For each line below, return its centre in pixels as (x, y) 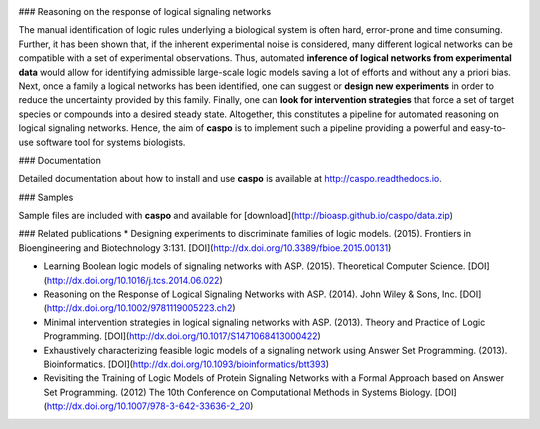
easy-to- (488, 128)
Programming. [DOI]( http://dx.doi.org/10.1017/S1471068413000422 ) (182, 336)
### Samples (46, 197)
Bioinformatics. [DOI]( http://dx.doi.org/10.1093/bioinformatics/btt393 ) (186, 364)
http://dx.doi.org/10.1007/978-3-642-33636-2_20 (148, 406)
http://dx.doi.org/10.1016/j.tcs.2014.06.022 (133, 280)
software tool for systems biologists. (110, 142)
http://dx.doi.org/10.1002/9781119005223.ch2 (139, 308)
